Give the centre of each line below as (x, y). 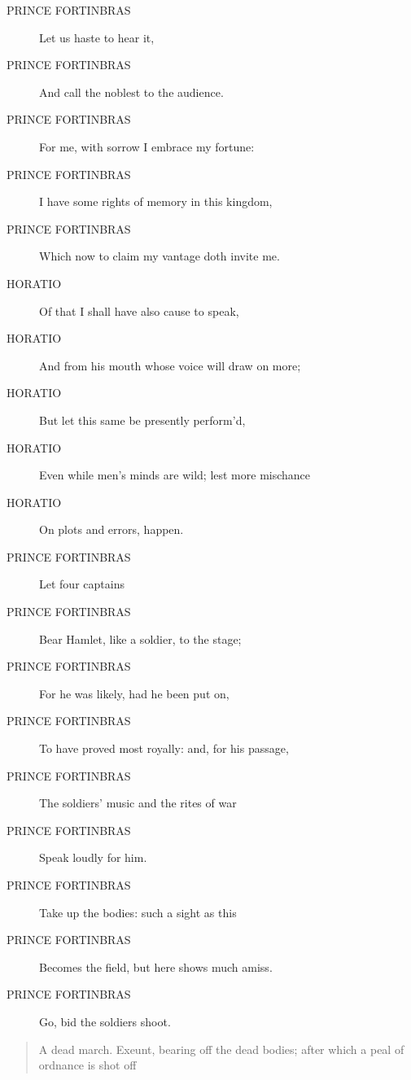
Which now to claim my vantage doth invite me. (160, 256)
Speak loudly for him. (93, 857)
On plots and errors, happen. (111, 529)
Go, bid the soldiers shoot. (105, 1021)
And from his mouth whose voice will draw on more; (170, 365)
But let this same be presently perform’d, (142, 420)
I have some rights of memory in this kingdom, (156, 201)
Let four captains (82, 584)
